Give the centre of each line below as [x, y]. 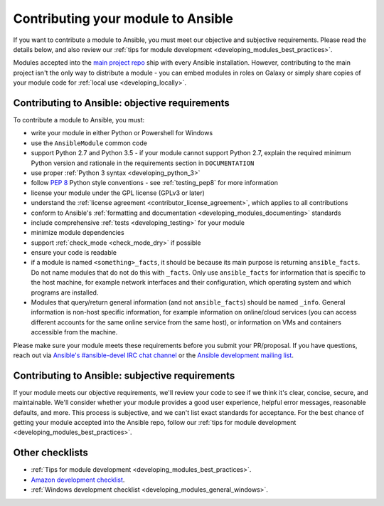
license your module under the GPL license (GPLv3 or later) [118, 193]
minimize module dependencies [78, 233]
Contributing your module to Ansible [123, 19]
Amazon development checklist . [78, 480]
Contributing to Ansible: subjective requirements [124, 375]
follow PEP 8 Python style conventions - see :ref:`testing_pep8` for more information [155, 183]
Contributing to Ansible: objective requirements [122, 103]
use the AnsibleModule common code [89, 143]
